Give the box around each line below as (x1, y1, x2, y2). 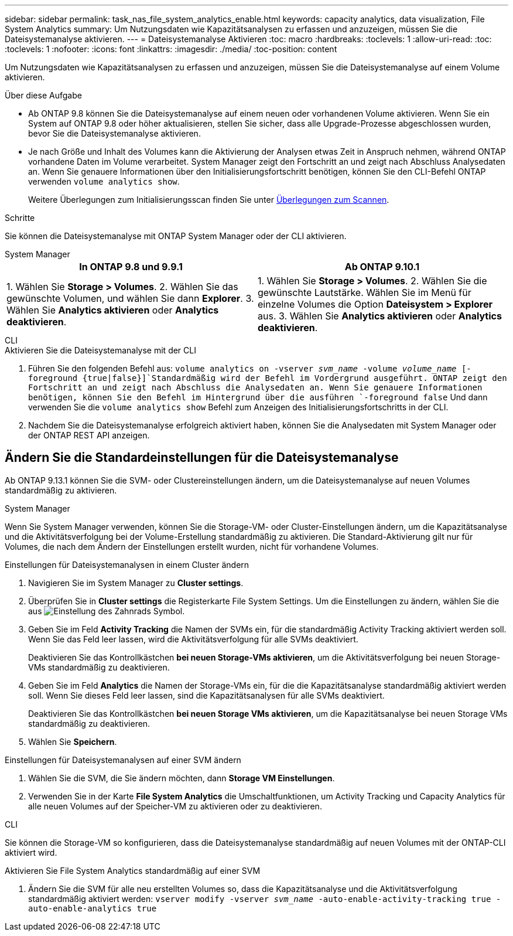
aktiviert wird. (5, 847, 57, 857)
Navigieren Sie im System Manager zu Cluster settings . (28, 577, 244, 588)
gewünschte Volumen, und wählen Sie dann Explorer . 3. (6, 292, 254, 304)
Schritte (5, 213, 35, 223)
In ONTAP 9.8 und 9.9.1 (79, 261, 183, 273)
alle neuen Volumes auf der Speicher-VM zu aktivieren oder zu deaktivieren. (28, 801, 322, 811)
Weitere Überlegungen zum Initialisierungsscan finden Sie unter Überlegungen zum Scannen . (28, 195, 389, 205)
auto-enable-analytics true (28, 903, 157, 913)
